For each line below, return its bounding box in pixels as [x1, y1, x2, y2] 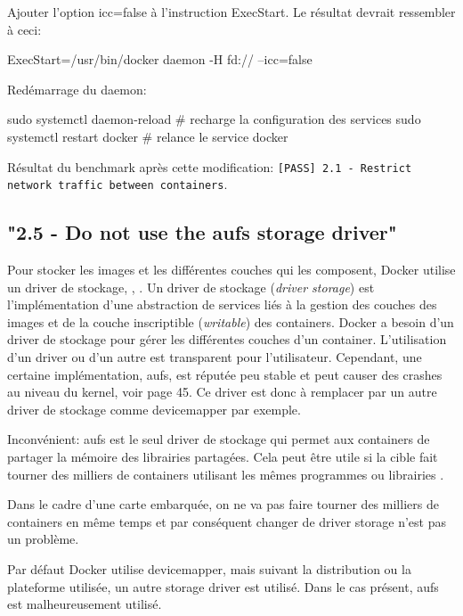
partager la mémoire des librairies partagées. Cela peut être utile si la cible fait [7, 448, 438, 466]
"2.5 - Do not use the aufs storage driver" [7, 218, 397, 246]
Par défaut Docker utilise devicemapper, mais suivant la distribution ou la [7, 559, 411, 578]
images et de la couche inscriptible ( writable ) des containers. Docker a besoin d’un [7, 312, 454, 331]
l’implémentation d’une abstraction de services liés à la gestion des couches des [7, 295, 437, 314]
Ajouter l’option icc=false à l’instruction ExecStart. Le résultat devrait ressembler [7, 3, 456, 21]
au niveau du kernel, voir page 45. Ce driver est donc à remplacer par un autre [7, 382, 437, 401]
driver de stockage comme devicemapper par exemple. [7, 399, 301, 418]
